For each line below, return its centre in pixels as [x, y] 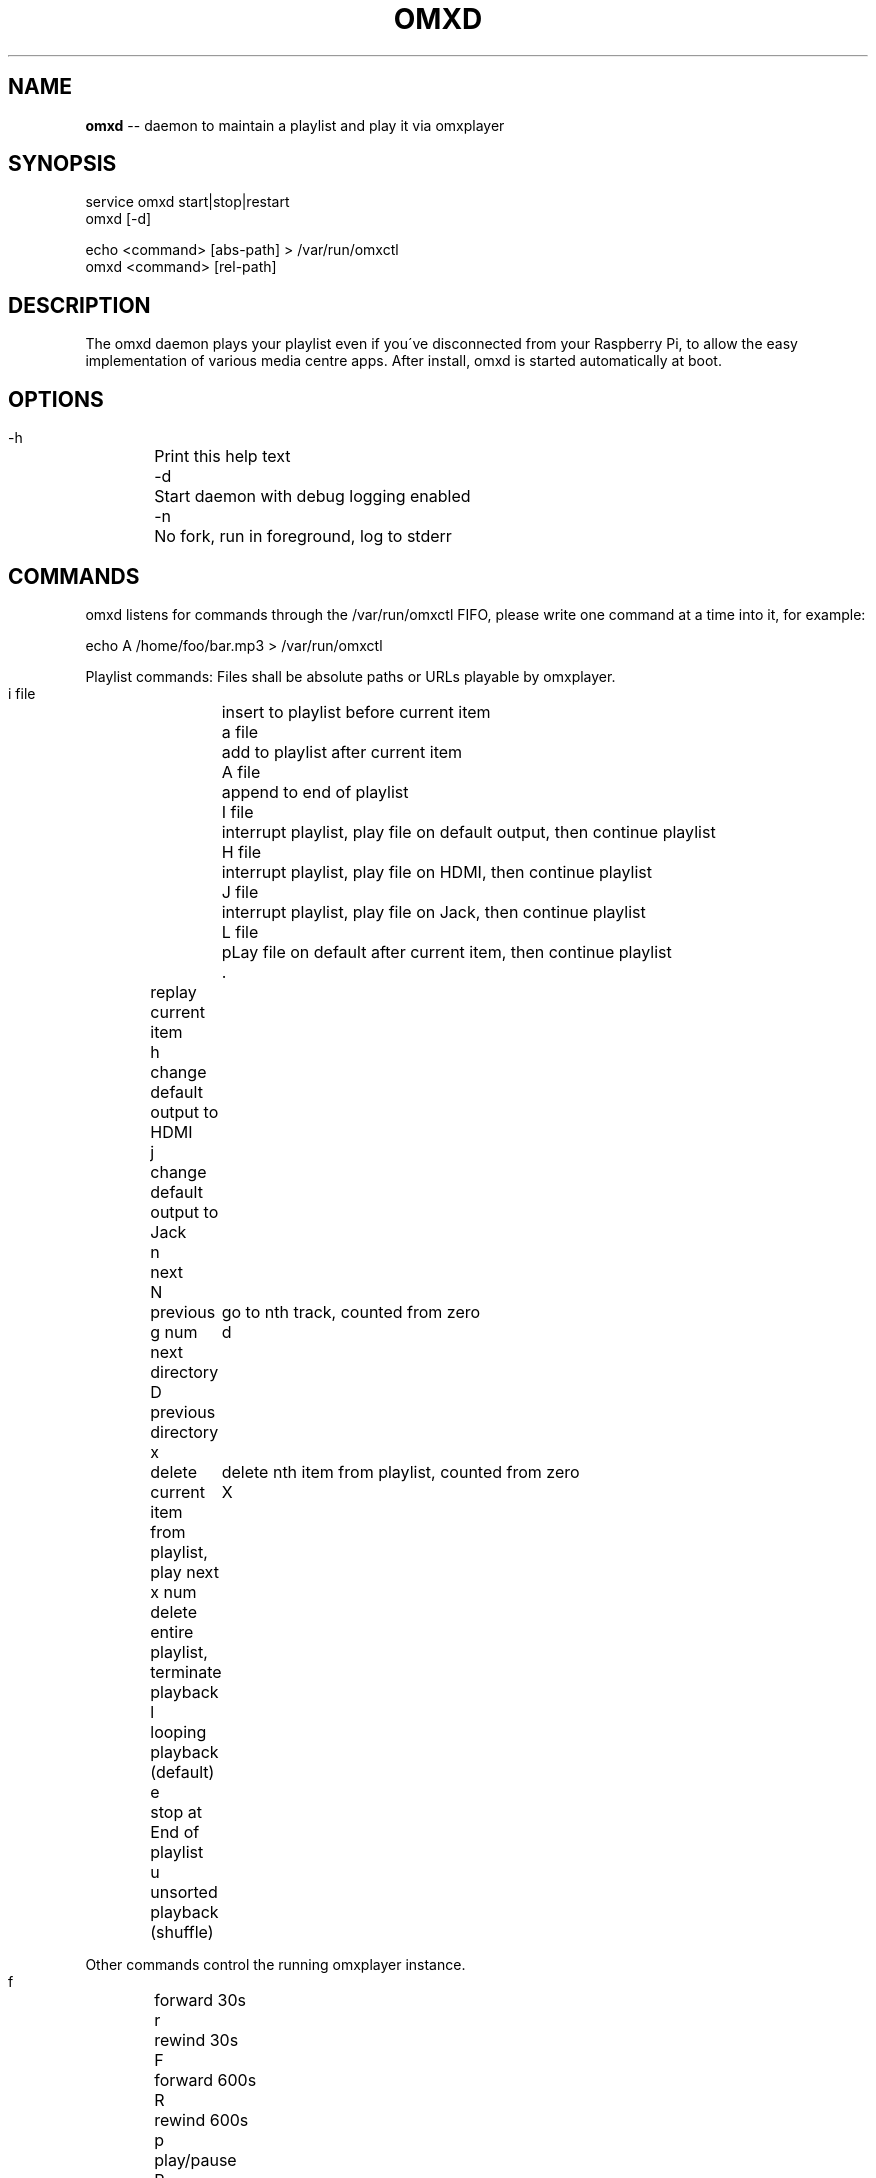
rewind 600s [201, 2119]
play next [184, 1571]
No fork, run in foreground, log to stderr [303, 536]
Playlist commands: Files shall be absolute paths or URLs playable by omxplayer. [350, 676]
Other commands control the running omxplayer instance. [275, 1964]
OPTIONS [56, 399]
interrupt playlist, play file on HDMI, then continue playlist [436, 871]
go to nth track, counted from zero [351, 1311]
